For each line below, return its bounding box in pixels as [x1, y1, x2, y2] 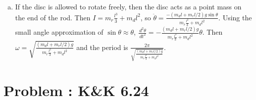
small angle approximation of [15, 27, 103, 37]
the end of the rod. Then [15, 12, 91, 22]
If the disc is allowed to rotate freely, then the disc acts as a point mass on [15, 1, 242, 11]
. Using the [218, 12, 252, 22]
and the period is [76, 42, 128, 52]
